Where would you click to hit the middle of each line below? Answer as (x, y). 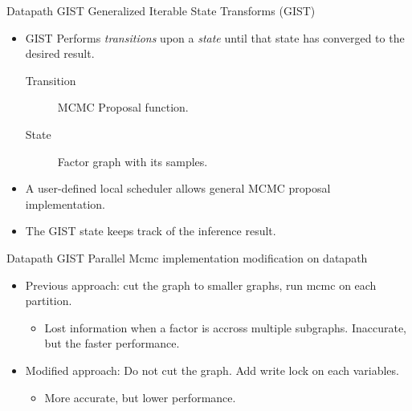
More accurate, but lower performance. (140, 397)
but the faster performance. (112, 343)
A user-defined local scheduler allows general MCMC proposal (178, 188)
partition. (49, 301)
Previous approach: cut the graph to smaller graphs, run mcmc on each (201, 285)
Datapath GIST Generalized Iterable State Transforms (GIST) (161, 10)
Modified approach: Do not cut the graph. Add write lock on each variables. (212, 370)
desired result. (60, 53)
